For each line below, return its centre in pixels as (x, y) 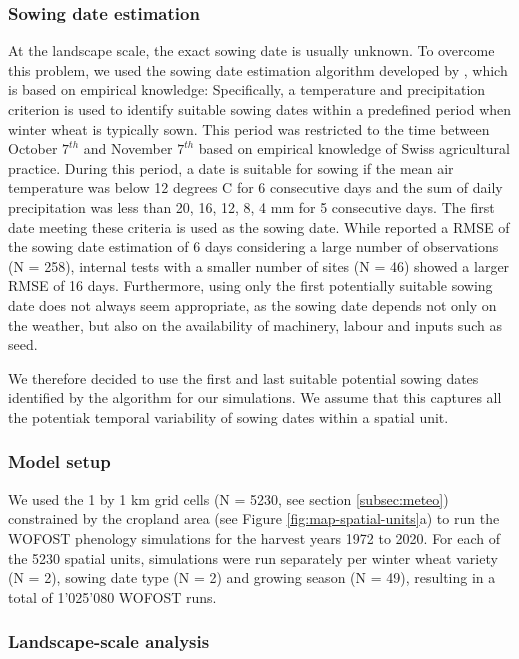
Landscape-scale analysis (109, 641)
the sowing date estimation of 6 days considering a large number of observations (253, 246)
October (33, 148)
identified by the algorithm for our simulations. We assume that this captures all (255, 397)
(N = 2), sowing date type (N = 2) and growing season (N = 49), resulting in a (252, 577)
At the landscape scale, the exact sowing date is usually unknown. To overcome (251, 50)
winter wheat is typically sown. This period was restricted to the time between (249, 128)
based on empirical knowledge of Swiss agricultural (354, 148)
